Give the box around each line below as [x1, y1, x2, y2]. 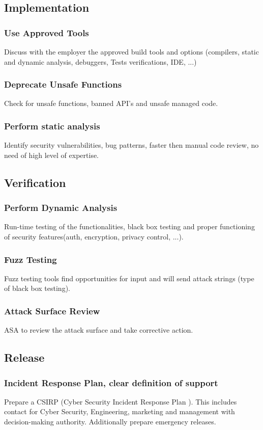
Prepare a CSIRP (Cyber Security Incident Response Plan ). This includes [4, 396, 237, 407]
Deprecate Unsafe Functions [4, 78, 122, 91]
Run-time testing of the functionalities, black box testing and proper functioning [4, 221, 255, 232]
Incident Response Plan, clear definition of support [4, 376, 218, 389]
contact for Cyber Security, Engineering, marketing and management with [4, 406, 235, 417]
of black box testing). [4, 283, 70, 293]
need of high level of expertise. [4, 149, 99, 160]
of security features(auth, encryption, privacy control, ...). [4, 231, 184, 241]
